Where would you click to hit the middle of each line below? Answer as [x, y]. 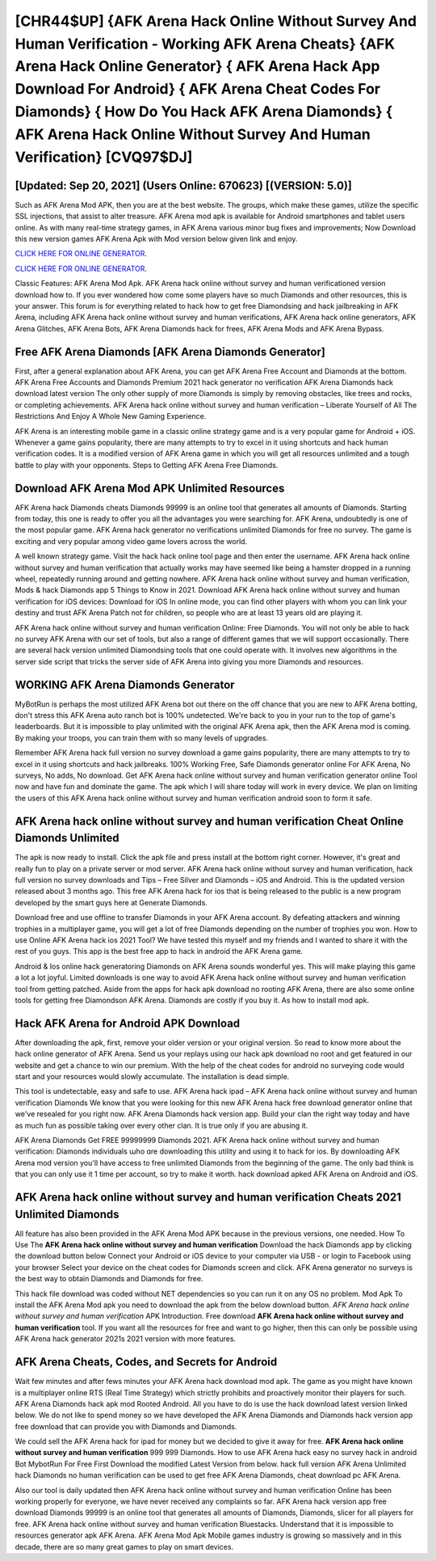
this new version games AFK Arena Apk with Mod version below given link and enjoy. [156, 239]
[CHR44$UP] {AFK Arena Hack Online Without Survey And [216, 21]
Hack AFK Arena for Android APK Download [128, 1023]
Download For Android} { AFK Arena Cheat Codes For [198, 89]
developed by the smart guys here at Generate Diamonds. [111, 902]
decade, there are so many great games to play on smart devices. [124, 1546]
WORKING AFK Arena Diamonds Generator [125, 684]
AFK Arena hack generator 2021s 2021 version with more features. [126, 1339]
